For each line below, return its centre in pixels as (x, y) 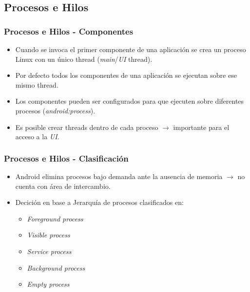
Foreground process (55, 218)
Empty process (48, 284)
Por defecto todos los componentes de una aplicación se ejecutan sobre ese (126, 75)
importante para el (201, 127)
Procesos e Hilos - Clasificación (66, 158)
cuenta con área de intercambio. (63, 186)
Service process (49, 251)
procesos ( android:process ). (55, 110)
